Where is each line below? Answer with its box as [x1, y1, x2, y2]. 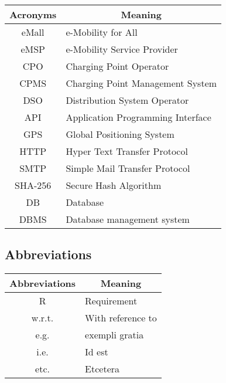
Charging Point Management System [66, 76, 217, 90]
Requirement [85, 294, 138, 308]
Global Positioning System [66, 127, 174, 141]
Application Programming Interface [66, 110, 211, 124]
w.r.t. [31, 311, 54, 325]
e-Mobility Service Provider [66, 42, 178, 56]
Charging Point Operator [66, 59, 169, 73]
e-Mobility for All [66, 25, 138, 39]
